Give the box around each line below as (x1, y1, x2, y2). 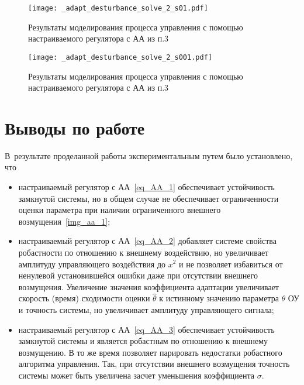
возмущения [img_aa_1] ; (18, 215, 110, 227)
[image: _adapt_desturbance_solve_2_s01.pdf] (28, 4, 208, 12)
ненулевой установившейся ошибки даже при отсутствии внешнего (18, 269, 258, 281)
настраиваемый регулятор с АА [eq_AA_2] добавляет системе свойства (18, 235, 277, 247)
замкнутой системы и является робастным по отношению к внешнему (18, 335, 268, 347)
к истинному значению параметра (159, 292, 279, 304)
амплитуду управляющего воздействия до (18, 257, 166, 270)
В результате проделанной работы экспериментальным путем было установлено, (5, 149, 293, 161)
